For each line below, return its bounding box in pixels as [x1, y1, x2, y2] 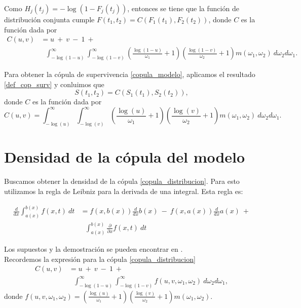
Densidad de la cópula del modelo [4, 146, 245, 167]
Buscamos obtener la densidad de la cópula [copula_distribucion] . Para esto [4, 176, 240, 186]
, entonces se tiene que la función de [127, 3, 239, 13]
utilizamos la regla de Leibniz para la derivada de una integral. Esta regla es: [4, 185, 243, 196]
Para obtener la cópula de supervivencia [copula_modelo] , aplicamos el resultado [4, 69, 255, 80]
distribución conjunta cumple [4, 14, 95, 24]
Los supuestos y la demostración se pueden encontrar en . [4, 244, 183, 254]
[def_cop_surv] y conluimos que [4, 79, 104, 89]
